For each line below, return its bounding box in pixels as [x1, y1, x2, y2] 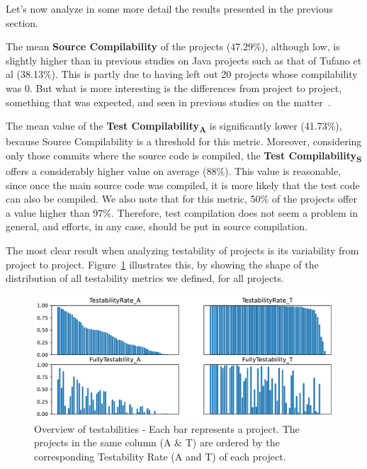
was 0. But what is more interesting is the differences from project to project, [6, 80, 342, 95]
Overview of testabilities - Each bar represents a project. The [34, 421, 300, 436]
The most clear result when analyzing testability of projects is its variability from [6, 242, 359, 257]
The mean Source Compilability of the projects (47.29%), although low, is [6, 39, 340, 54]
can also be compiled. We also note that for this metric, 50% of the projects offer [6, 191, 357, 206]
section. [6, 15, 38, 30]
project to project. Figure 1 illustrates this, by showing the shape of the [6, 256, 319, 271]
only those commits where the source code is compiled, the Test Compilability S [6, 147, 362, 164]
